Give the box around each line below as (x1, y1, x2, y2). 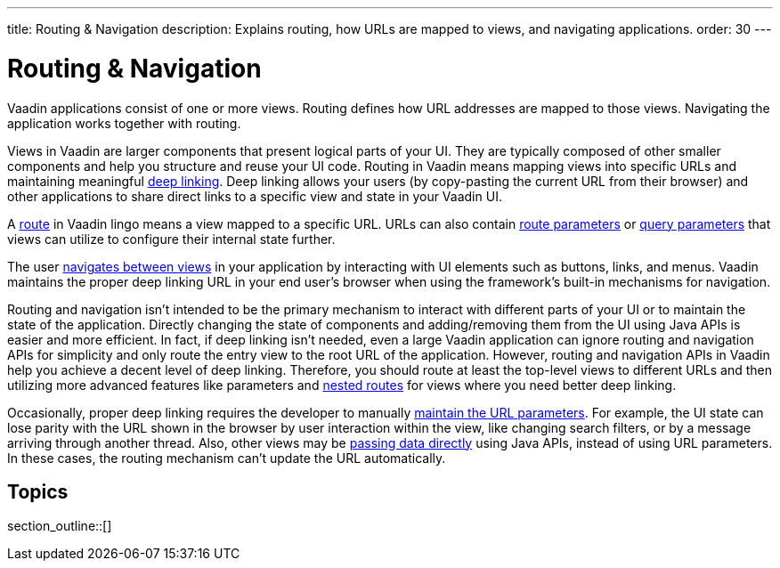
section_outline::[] (7, 518, 112, 534)
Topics (7, 480, 69, 503)
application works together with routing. (7, 115, 241, 131)
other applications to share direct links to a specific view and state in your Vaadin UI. (7, 188, 502, 204)
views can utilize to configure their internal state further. (7, 231, 336, 247)
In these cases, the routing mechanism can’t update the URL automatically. (7, 450, 446, 466)
